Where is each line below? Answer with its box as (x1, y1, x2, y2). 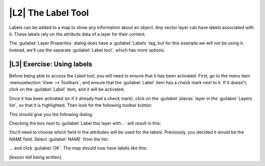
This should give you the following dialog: (9, 111, 93, 117)
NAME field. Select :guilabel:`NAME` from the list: (9, 136, 109, 142)
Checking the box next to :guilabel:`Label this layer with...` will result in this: (9, 120, 161, 126)
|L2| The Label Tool (9, 7, 89, 18)
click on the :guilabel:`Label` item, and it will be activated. (9, 86, 125, 93)
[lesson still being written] (9, 154, 61, 160)
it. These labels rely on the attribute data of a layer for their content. (9, 31, 146, 37)
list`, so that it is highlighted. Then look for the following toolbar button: (9, 102, 152, 108)
